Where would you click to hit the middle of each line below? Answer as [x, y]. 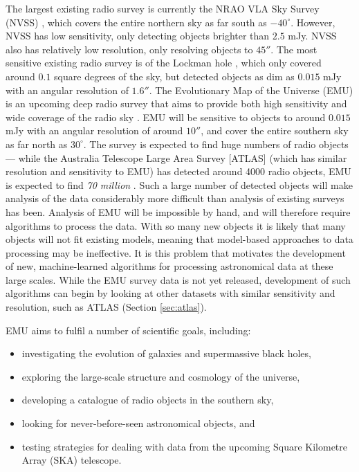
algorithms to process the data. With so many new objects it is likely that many [176, 225]
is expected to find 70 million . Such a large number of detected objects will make [179, 184]
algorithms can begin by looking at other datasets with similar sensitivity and [171, 293]
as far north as [37, 144]
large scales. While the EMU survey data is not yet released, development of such [178, 279]
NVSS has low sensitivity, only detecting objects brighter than [138, 36]
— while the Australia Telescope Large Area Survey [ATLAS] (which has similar [176, 157]
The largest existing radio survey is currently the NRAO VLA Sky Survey [163, 8]
